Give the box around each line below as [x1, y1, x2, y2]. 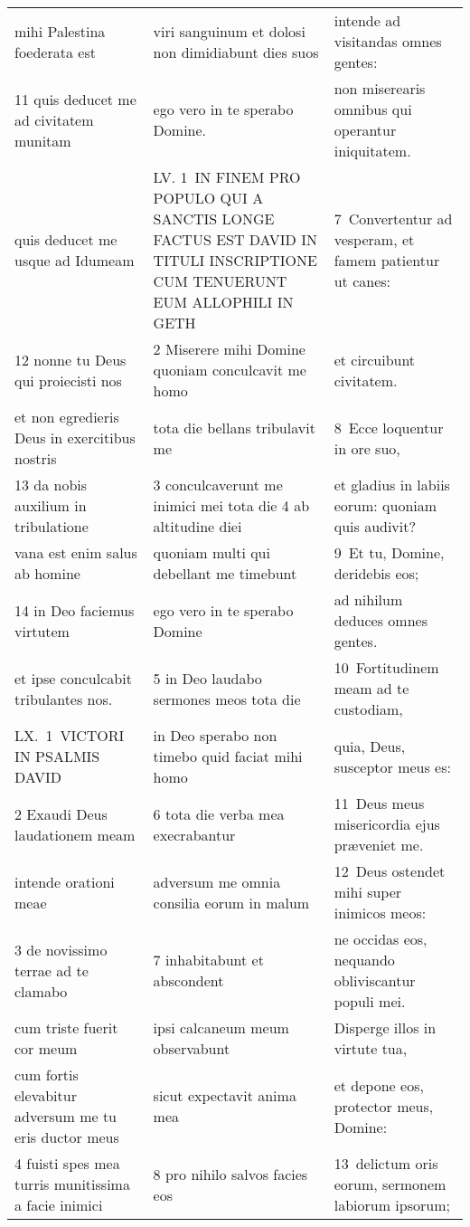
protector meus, [334, 1095, 434, 1117]
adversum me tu [14, 1106, 117, 1127]
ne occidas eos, [334, 928, 428, 949]
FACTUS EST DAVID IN [153, 229, 317, 250]
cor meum [14, 1038, 78, 1059]
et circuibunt [334, 348, 416, 370]
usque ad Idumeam [14, 250, 135, 271]
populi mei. [334, 991, 406, 1012]
